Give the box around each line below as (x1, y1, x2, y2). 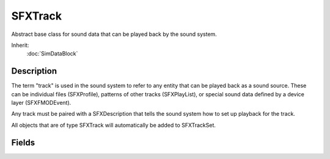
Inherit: (11, 41, 29, 49)
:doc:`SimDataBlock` (26, 50, 78, 57)
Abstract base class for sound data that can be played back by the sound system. (11, 30, 217, 38)
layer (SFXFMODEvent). (11, 99, 71, 107)
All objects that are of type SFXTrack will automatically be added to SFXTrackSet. (11, 121, 216, 129)
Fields (11, 137, 35, 147)
